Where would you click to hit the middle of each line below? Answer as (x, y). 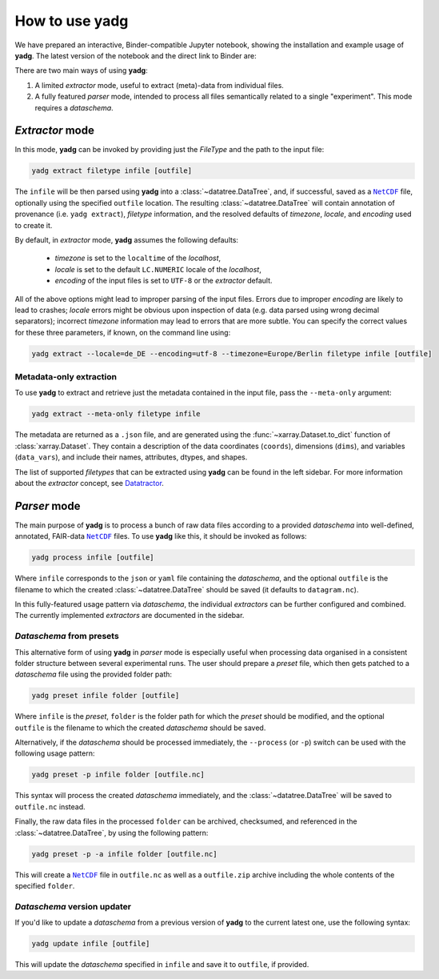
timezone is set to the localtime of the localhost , (138, 258)
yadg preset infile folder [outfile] (106, 696)
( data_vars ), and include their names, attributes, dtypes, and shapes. (131, 457)
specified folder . (45, 885)
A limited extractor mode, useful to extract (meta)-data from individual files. (159, 85)
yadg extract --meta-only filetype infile (116, 414)
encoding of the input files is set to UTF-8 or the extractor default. (164, 281)
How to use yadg (72, 21)
